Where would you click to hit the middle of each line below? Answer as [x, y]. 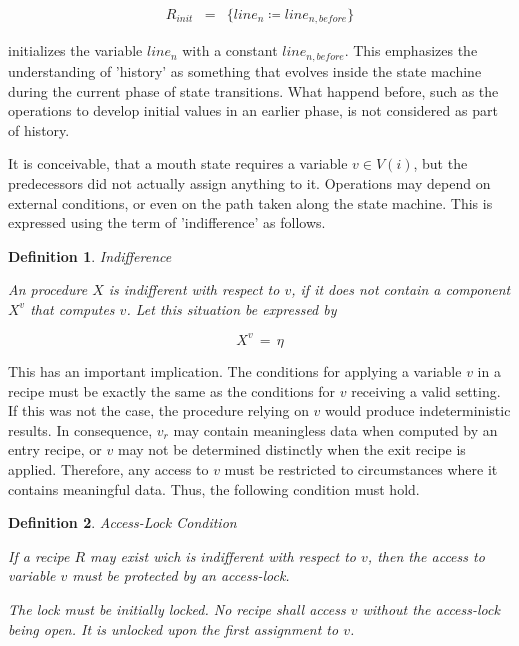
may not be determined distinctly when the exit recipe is [291, 449]
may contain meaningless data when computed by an [335, 429]
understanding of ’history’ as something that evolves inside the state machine [245, 70]
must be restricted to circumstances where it [361, 468]
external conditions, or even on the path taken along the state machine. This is [250, 202]
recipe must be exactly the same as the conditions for [172, 390]
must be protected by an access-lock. [181, 575]
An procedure [48, 289]
